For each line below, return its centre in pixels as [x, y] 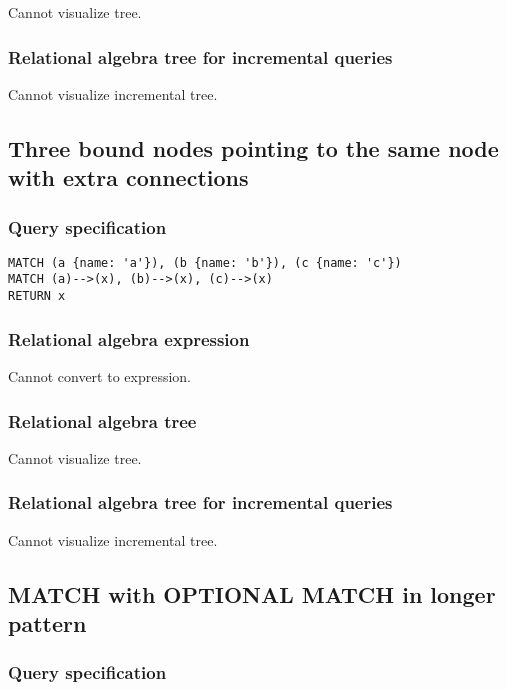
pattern [47, 622]
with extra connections [128, 177]
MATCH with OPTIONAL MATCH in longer [252, 593]
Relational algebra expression [129, 338]
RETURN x [37, 296]
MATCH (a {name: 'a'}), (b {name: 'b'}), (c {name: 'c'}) [205, 262]
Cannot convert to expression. [100, 375]
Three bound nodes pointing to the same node [253, 147]
